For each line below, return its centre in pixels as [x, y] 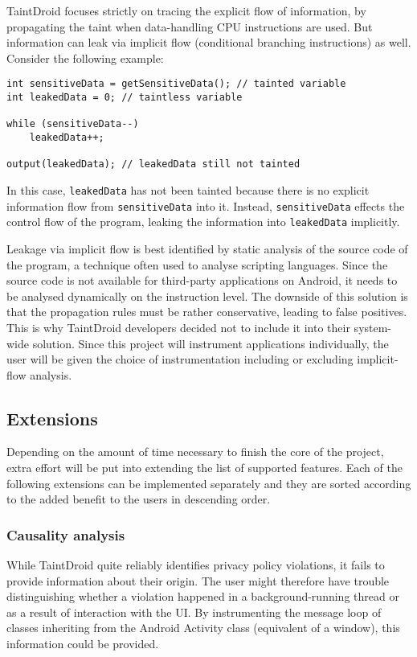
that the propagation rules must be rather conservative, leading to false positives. [207, 312]
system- [373, 327]
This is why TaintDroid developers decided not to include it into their [178, 327]
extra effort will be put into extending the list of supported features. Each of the [204, 468]
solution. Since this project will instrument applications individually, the [211, 343]
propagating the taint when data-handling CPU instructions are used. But [190, 26]
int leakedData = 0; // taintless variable [125, 98]
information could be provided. [83, 644]
